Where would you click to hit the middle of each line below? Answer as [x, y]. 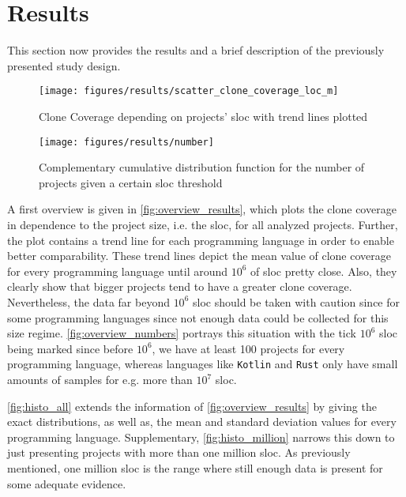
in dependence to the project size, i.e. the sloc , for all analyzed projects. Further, [203, 224]
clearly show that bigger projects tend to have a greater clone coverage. [180, 286]
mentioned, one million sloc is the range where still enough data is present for [195, 467]
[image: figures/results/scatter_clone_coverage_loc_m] [189, 91]
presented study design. [64, 65]
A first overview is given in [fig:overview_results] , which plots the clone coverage [202, 209]
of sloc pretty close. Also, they [324, 271]
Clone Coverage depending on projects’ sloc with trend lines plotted [203, 116]
